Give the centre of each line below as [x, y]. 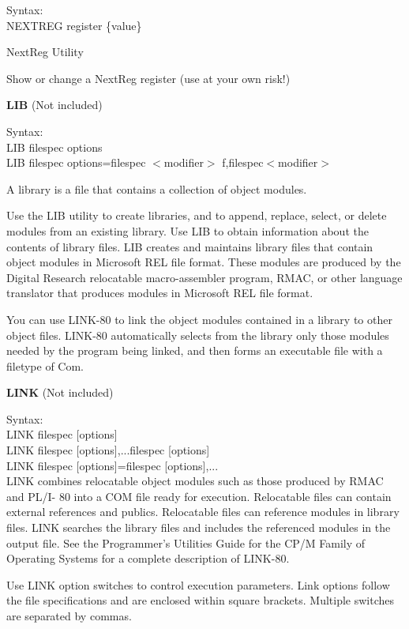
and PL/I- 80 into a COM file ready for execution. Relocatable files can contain [199, 496]
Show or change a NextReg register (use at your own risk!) [148, 78]
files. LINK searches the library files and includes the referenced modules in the [199, 527]
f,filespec [243, 162]
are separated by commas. [69, 616]
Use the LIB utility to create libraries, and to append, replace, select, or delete [197, 215]
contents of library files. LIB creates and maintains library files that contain [190, 246]
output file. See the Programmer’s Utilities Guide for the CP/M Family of [186, 542]
